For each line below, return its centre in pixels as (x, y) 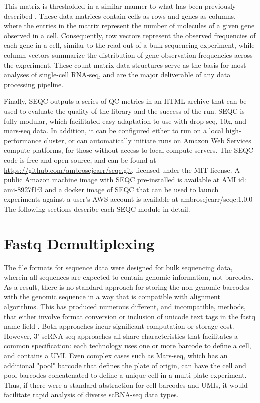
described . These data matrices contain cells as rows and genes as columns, (120, 16)
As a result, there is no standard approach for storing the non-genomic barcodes (127, 287)
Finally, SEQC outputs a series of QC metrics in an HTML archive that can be (125, 101)
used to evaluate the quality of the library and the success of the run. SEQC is (124, 111)
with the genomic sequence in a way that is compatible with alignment (112, 297)
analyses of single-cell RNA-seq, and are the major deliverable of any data (117, 75)
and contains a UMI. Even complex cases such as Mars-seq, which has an (116, 355)
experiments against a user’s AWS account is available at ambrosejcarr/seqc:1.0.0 (128, 199)
